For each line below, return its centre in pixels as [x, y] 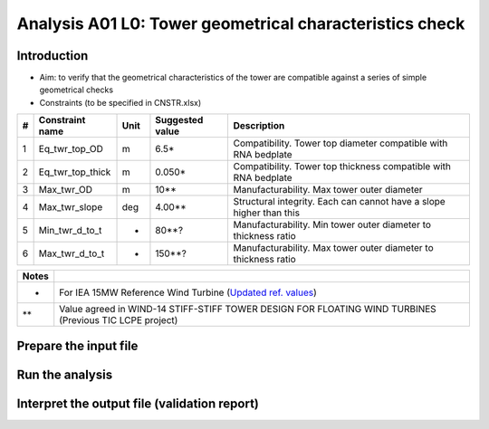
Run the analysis [65, 374]
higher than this [267, 213]
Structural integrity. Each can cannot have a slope [339, 202]
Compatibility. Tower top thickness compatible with [342, 167]
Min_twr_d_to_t [70, 231]
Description [259, 126]
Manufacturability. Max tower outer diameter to [333, 248]
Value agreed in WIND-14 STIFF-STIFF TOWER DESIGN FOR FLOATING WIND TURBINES [248, 310]
